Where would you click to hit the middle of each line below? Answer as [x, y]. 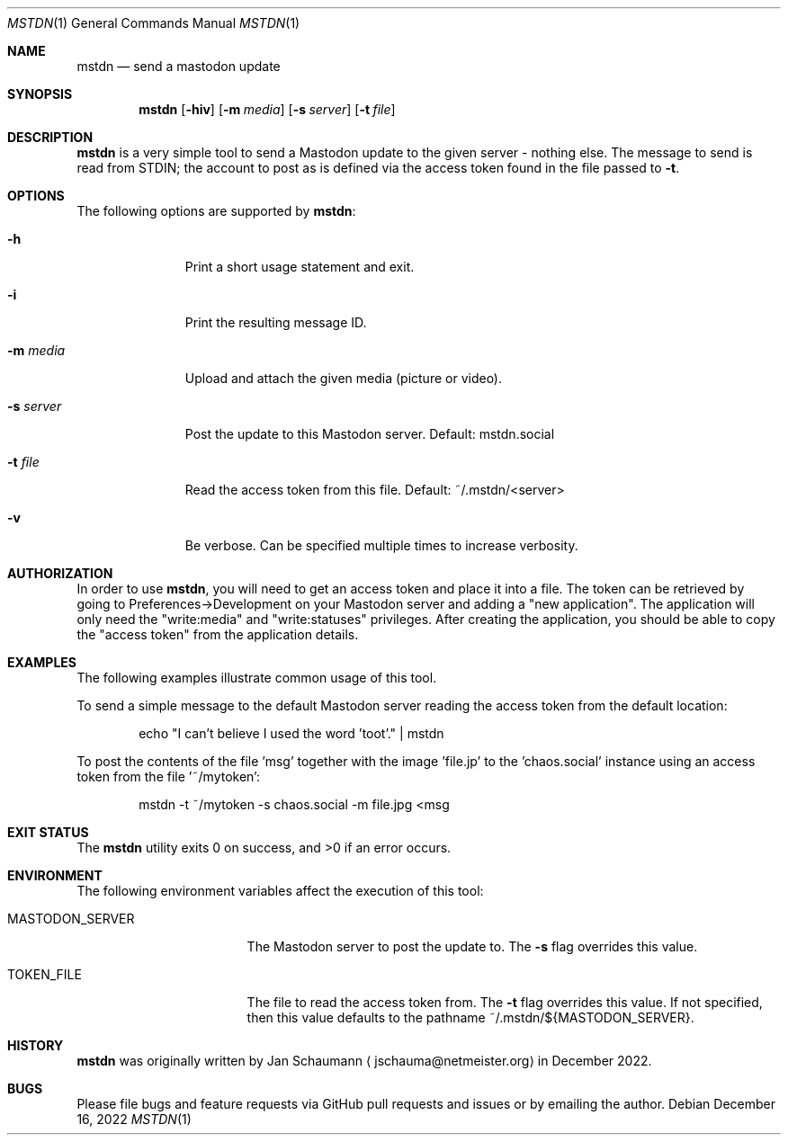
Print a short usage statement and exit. [300, 267]
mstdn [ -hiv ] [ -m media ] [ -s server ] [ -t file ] [267, 109]
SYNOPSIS [40, 94]
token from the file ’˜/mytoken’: [168, 776]
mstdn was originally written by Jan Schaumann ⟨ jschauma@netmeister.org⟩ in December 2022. [364, 1061]
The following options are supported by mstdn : [216, 211]
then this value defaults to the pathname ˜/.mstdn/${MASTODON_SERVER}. [470, 1017]
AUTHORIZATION [60, 573]
